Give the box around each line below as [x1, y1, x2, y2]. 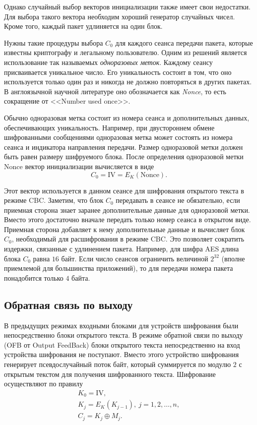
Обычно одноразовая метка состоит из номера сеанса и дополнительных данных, [4, 112, 250, 122]
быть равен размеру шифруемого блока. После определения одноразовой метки [4, 151, 244, 162]
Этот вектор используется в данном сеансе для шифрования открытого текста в [4, 185, 244, 195]
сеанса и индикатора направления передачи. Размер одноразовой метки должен [4, 141, 243, 152]
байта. [71, 272, 90, 283]
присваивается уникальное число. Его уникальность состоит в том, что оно [4, 66, 232, 77]
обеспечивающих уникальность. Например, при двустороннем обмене [4, 122, 215, 132]
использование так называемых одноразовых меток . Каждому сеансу [4, 57, 213, 67]
